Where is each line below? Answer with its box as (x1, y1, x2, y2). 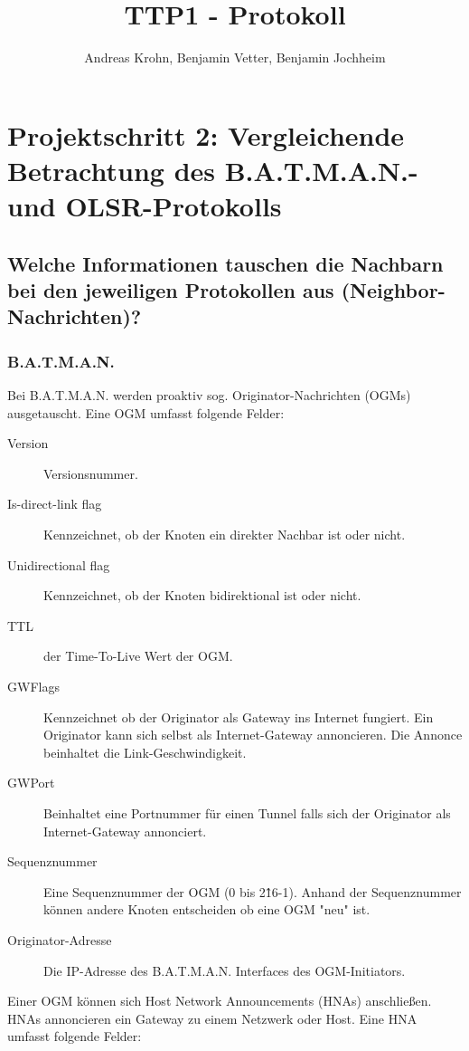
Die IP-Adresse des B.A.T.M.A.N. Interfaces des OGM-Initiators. (43, 960, 406, 979)
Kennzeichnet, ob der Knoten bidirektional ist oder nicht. (43, 586, 361, 605)
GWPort (7, 773, 55, 792)
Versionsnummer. (43, 463, 138, 483)
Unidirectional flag (7, 555, 110, 574)
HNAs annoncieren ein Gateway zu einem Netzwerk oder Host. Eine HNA (7, 1008, 417, 1027)
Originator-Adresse (7, 930, 112, 949)
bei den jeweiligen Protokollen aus (7, 276, 334, 304)
